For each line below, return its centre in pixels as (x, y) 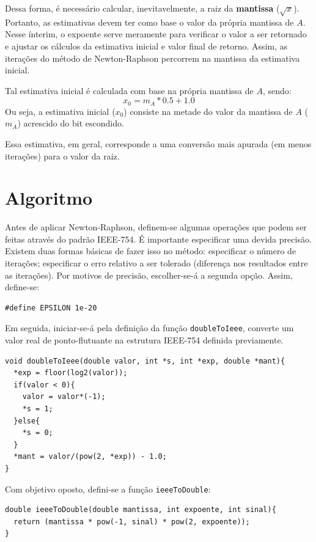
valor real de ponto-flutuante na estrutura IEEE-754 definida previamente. (144, 340)
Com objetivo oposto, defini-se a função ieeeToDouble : (108, 489)
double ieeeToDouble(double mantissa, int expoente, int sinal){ (141, 510)
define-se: (22, 287)
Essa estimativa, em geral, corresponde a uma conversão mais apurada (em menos (158, 143)
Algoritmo (49, 198)
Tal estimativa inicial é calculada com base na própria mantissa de (129, 90)
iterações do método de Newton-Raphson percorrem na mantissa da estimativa (152, 58)
